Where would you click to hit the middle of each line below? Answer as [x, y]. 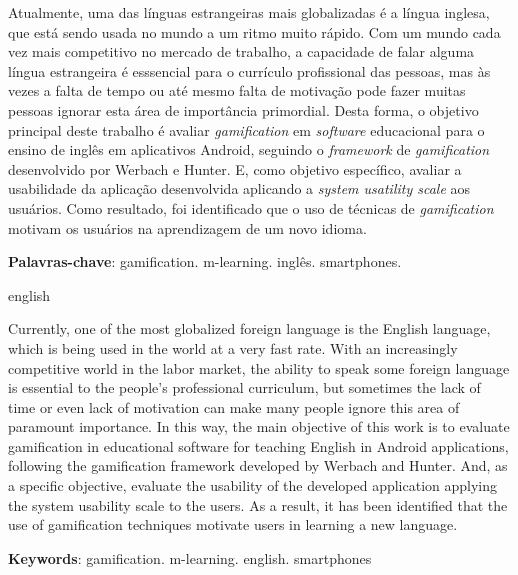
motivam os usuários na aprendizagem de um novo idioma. [187, 227]
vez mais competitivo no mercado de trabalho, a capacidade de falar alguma [241, 51]
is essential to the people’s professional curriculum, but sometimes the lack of [244, 387]
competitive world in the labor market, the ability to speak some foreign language [259, 367]
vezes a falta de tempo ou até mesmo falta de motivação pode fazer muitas [237, 90]
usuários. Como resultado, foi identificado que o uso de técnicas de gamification [251, 207]
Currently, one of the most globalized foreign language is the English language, [249, 328]
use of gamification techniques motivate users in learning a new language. [233, 524]
